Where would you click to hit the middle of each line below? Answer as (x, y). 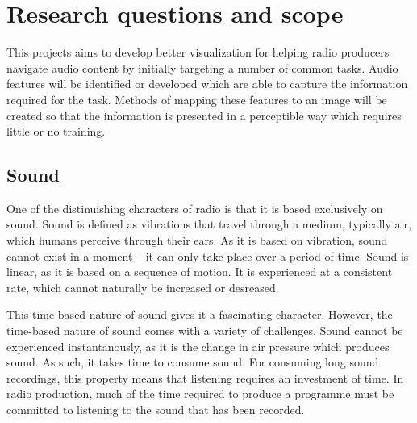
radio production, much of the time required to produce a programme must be (200, 394)
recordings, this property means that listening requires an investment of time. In (205, 377)
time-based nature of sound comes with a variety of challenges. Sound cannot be (205, 331)
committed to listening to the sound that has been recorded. (156, 410)
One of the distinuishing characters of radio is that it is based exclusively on (195, 208)
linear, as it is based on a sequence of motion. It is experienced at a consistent (200, 272)
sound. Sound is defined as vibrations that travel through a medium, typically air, (209, 224)
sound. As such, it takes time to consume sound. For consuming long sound (193, 362)
